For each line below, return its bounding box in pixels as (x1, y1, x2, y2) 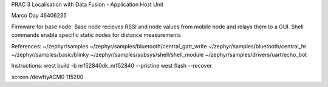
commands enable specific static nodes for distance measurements (11, 31, 182, 39)
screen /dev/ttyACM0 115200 (11, 73, 84, 80)
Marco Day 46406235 (11, 12, 67, 19)
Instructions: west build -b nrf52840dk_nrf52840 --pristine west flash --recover (11, 62, 213, 69)
